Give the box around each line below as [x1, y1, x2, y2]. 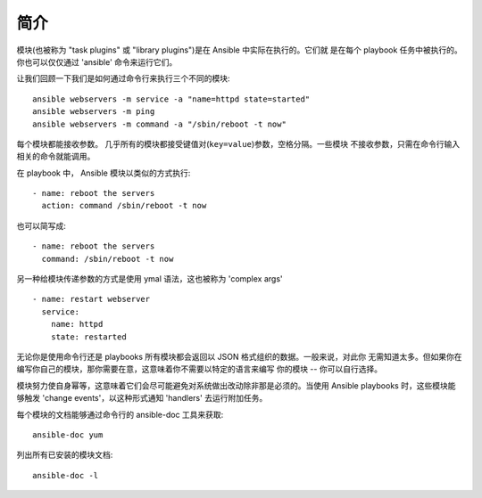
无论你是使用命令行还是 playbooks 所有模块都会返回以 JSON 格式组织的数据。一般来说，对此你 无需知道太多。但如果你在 [16, 351, 462, 362]
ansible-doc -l [32, 470, 99, 480]
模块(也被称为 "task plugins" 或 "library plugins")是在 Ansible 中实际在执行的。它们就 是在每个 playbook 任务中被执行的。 [16, 45, 463, 55]
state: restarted [50, 331, 127, 342]
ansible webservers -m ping [32, 107, 155, 117]
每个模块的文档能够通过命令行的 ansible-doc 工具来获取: [16, 409, 224, 420]
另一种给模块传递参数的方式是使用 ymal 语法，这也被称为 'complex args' [16, 273, 283, 284]
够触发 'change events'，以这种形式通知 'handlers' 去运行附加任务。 [16, 393, 268, 404]
